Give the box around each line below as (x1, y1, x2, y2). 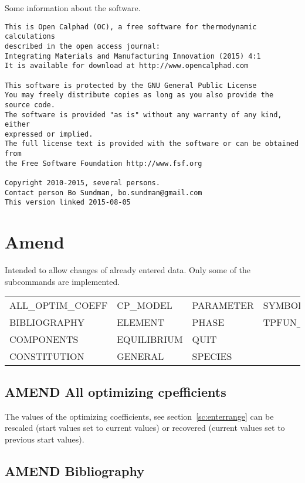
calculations (5, 32, 55, 41)
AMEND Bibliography (5, 461, 144, 479)
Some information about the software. (5, 2, 141, 13)
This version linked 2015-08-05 (5, 198, 131, 207)
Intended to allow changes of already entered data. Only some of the (5, 264, 251, 276)
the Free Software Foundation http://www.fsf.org (5, 159, 202, 168)
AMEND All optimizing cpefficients (5, 382, 226, 400)
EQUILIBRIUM (117, 332, 183, 346)
